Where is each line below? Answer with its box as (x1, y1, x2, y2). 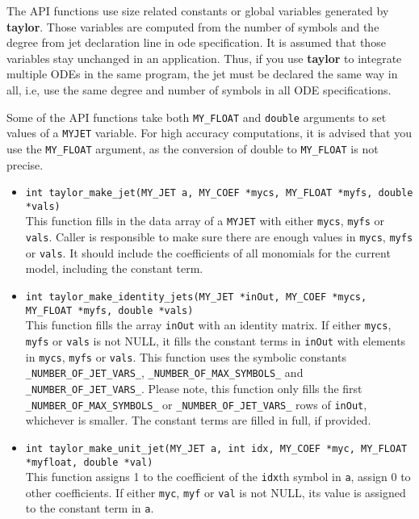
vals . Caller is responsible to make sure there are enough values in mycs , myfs (25, 228, 413, 245)
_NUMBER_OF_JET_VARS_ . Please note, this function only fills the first (25, 379, 362, 396)
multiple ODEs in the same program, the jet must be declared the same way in (6, 65, 398, 82)
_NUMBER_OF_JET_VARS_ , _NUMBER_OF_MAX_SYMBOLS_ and (25, 364, 304, 381)
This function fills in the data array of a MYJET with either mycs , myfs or (25, 212, 385, 229)
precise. (6, 156, 44, 173)
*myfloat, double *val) (25, 456, 153, 468)
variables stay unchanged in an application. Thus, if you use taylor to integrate (6, 49, 402, 66)
